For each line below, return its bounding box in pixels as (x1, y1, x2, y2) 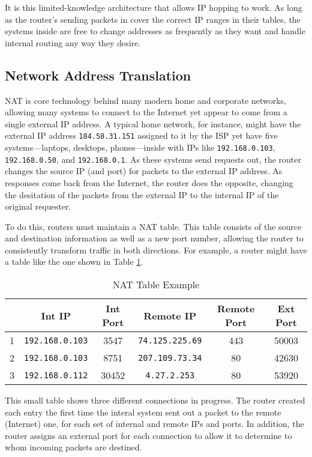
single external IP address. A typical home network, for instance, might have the (5, 117, 301, 130)
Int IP (41, 308, 71, 322)
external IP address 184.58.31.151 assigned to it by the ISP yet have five (5, 129, 278, 142)
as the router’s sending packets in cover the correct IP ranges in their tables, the (5, 13, 301, 25)
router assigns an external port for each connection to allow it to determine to (5, 429, 292, 441)
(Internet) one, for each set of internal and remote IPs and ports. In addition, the (5, 417, 304, 430)
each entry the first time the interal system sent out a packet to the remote (5, 405, 281, 418)
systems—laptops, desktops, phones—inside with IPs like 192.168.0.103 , (5, 141, 275, 154)
